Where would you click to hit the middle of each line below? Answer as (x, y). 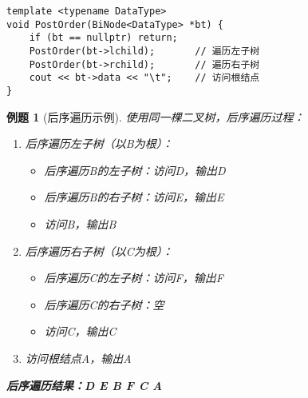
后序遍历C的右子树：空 (104, 304)
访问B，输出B (80, 223)
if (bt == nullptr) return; (103, 38)
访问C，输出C (80, 331)
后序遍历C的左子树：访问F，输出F (134, 278)
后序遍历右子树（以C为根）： (99, 251)
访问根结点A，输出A (78, 358)
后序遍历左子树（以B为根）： (99, 143)
